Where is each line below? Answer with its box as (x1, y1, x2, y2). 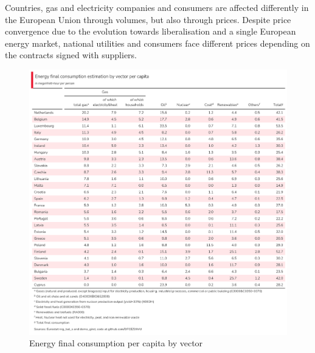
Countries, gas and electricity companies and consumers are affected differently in (5, 1, 309, 13)
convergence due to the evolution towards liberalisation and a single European (5, 25, 296, 38)
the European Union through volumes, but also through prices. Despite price (5, 13, 291, 25)
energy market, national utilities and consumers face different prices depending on (5, 36, 310, 49)
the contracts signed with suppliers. (5, 49, 137, 61)
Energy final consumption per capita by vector (29, 337, 203, 349)
